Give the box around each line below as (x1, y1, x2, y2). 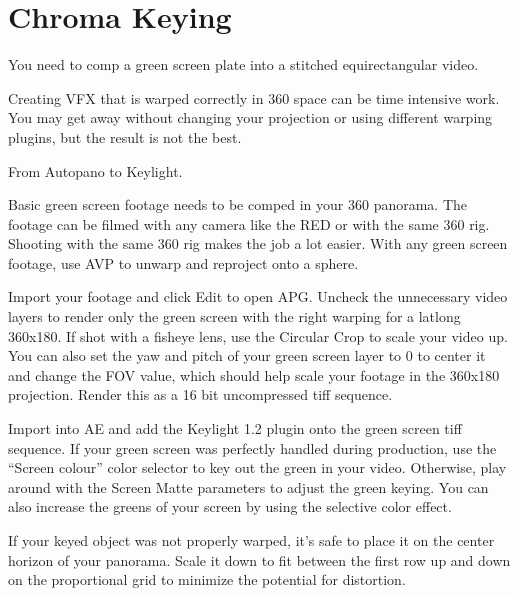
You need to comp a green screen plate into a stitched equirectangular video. (8, 54, 479, 75)
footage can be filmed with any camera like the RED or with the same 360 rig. (8, 213, 490, 234)
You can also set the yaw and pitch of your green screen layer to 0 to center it (8, 345, 486, 366)
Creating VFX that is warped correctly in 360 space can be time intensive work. (8, 87, 500, 108)
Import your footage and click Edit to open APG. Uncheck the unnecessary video (8, 286, 508, 307)
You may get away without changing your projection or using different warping (8, 107, 493, 128)
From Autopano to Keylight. (8, 160, 183, 181)
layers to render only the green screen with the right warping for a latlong (8, 306, 461, 327)
